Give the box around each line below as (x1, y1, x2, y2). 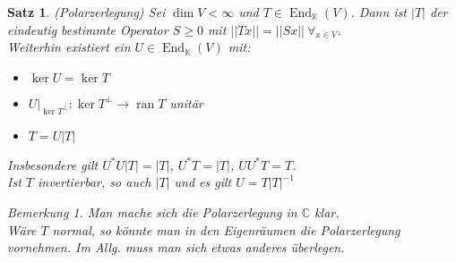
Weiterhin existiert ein (7, 38, 131, 56)
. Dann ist (350, 3, 408, 21)
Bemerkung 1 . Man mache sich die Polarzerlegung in (7, 202, 297, 221)
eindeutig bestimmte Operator (7, 20, 168, 38)
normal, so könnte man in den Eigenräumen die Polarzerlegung (52, 220, 400, 239)
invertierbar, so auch (37, 173, 151, 191)
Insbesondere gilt (7, 155, 99, 173)
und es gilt (174, 173, 232, 191)
